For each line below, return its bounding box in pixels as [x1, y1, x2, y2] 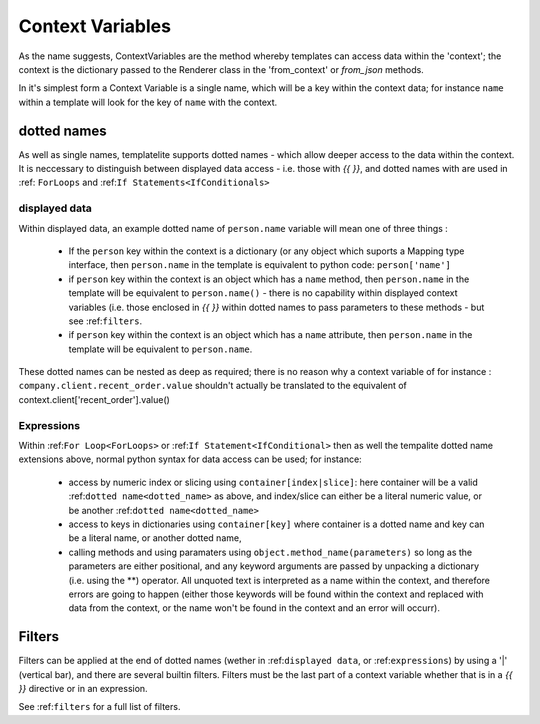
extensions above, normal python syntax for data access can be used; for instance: [18, 453, 362, 465]
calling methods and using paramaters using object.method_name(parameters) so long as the [68, 546, 473, 558]
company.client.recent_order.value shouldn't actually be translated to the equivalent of [18, 380, 407, 392]
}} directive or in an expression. [18, 682, 149, 694]
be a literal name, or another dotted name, [68, 532, 242, 544]
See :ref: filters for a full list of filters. [18, 701, 181, 713]
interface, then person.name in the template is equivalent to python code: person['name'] [68, 259, 452, 271]
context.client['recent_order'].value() [18, 393, 170, 405]
